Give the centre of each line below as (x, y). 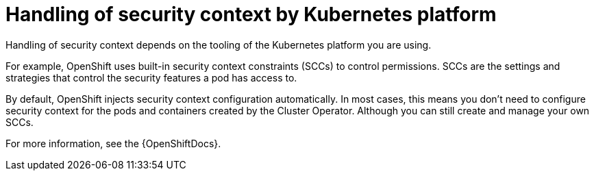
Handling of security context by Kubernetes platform (251, 14)
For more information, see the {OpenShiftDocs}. (113, 143)
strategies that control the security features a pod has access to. (151, 77)
